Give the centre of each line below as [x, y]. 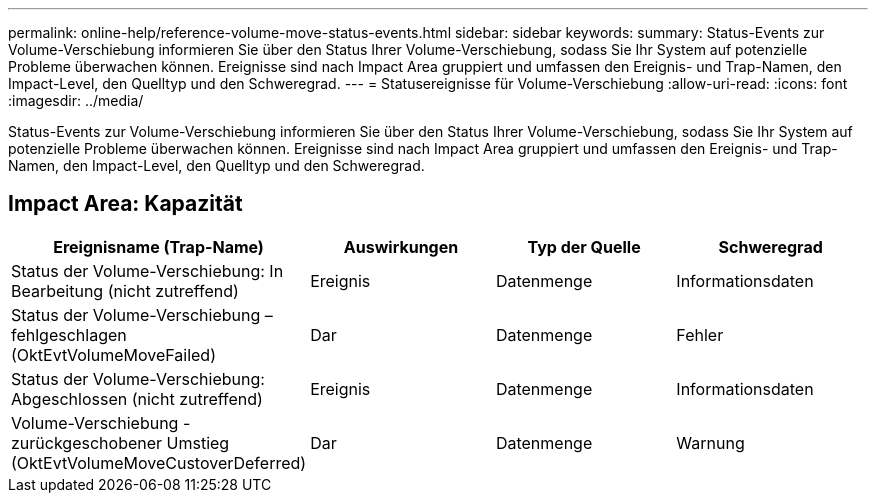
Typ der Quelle [584, 246]
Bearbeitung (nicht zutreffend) [125, 290]
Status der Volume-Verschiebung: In [147, 270]
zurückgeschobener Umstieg [120, 442]
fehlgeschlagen [69, 334]
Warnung [710, 442]
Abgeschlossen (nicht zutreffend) [137, 398]
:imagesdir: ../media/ [76, 100]
